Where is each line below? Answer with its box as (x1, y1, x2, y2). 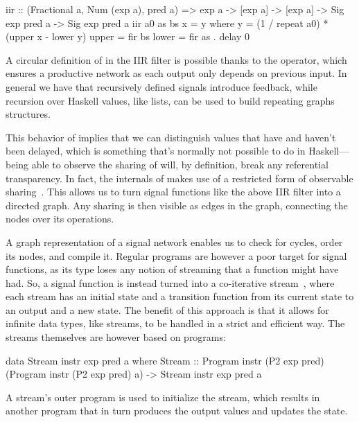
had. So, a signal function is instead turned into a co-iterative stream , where (6, 275, 335, 290)
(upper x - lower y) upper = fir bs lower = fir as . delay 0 (6, 29, 249, 44)
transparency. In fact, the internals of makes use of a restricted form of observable (6, 170, 353, 185)
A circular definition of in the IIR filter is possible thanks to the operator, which (6, 52, 347, 67)
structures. (6, 107, 51, 121)
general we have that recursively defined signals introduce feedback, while (6, 79, 317, 94)
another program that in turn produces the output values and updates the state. (6, 403, 348, 418)
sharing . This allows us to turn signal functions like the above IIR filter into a (6, 184, 341, 199)
